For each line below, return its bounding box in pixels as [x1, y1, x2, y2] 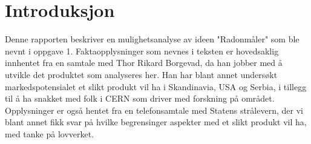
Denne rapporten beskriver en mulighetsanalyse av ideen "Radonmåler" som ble [5, 33, 300, 45]
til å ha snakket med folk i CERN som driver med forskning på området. [5, 92, 275, 105]
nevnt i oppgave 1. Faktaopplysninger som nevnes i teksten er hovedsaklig [5, 44, 279, 57]
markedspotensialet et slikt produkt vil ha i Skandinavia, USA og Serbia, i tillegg [5, 80, 307, 93]
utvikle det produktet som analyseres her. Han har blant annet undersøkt [5, 68, 278, 80]
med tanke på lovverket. [5, 127, 94, 140]
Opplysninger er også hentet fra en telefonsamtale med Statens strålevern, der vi [5, 103, 303, 116]
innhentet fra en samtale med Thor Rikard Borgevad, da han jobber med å [5, 56, 283, 69]
